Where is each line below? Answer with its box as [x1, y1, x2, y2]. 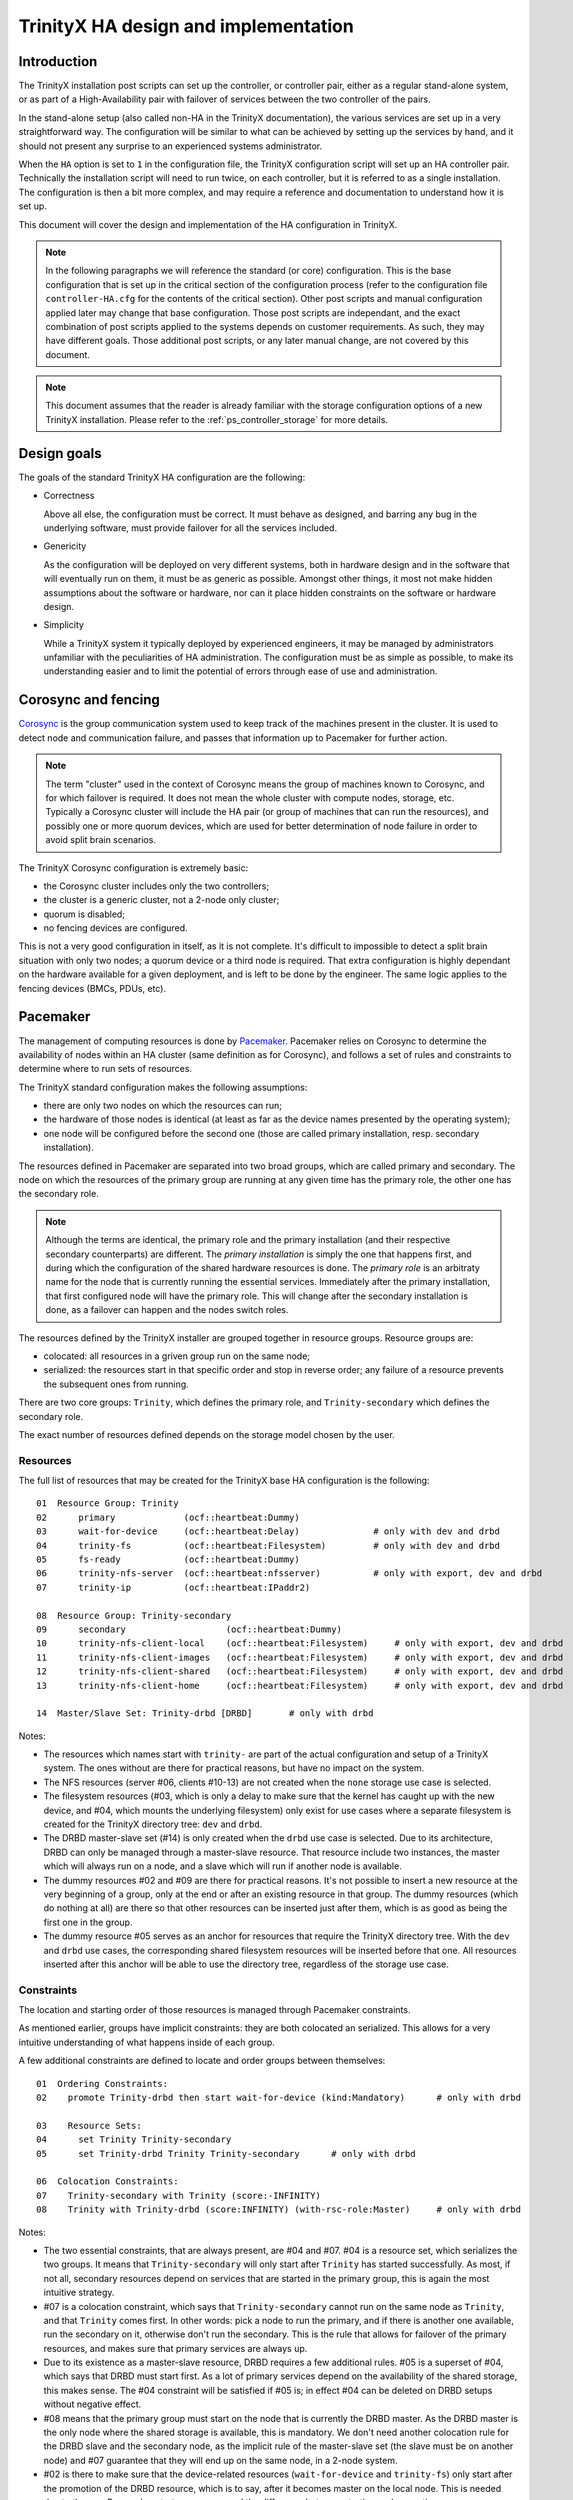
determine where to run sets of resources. [18, 1063, 193, 1075]
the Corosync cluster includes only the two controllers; [43, 880, 270, 892]
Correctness [43, 490, 95, 502]
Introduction [18, 53, 98, 70]
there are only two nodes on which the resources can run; [43, 1100, 283, 1112]
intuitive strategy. [43, 2286, 115, 2299]
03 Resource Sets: [36, 2120, 142, 2131]
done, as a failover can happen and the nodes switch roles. [45, 1304, 289, 1316]
